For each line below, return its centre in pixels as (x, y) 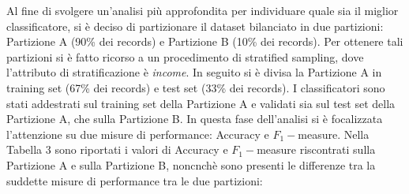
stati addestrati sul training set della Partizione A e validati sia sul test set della (201, 103)
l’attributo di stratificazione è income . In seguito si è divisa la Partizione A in (194, 72)
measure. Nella (334, 134)
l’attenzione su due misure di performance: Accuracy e (138, 134)
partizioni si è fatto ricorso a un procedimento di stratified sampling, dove (185, 56)
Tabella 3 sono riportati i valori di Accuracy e (117, 149)
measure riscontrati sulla (316, 149)
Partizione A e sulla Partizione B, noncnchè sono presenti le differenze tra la (191, 164)
